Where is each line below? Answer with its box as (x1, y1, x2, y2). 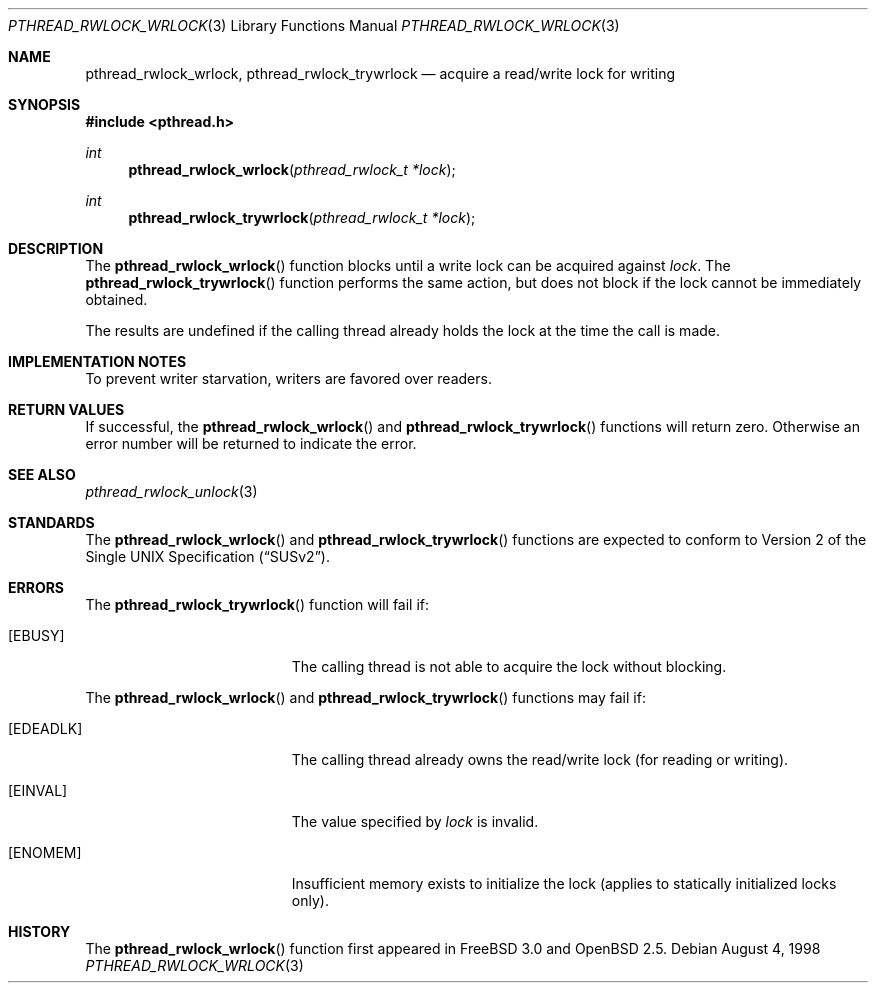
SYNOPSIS (8, 96, 81, 113)
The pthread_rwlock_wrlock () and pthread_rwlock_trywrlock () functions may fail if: (85, 689, 646, 706)
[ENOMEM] (8, 844, 82, 861)
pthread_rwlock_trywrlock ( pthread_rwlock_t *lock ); (128, 209, 476, 226)
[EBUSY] (8, 627, 65, 644)
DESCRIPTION (8, 240, 104, 257)
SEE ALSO (8, 466, 76, 483)
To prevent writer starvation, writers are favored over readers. (85, 370, 492, 387)
